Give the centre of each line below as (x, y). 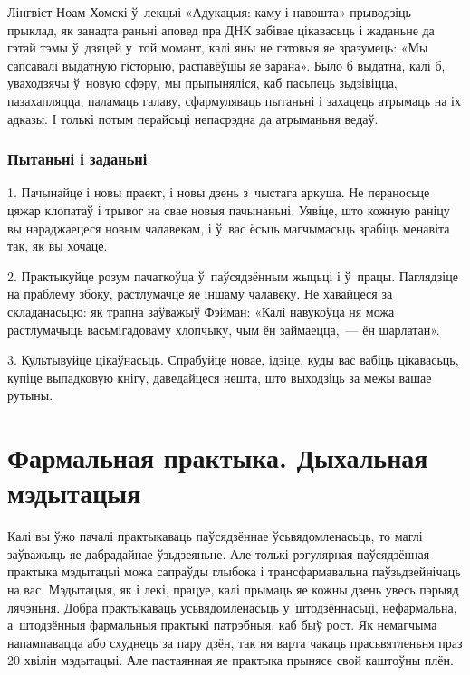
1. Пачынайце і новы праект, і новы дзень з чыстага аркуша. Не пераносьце (219, 192)
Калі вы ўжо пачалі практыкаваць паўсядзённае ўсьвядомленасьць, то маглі (215, 536)
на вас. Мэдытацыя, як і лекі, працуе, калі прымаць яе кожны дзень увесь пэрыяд (233, 589)
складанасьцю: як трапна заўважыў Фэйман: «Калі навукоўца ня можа (201, 311)
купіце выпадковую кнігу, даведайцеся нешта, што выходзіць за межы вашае (220, 377)
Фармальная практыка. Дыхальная (218, 457)
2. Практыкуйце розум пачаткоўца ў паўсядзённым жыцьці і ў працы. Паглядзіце (233, 276)
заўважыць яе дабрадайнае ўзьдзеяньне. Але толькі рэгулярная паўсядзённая (219, 553)
